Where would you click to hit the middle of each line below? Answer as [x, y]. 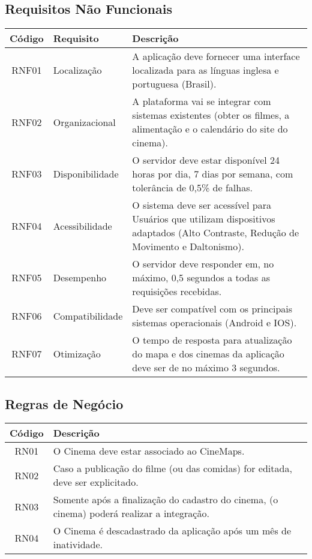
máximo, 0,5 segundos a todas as [201, 278]
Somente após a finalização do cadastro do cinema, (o [166, 500]
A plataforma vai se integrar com [202, 101]
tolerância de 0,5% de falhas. [192, 188]
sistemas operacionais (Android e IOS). [214, 323]
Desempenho [80, 278]
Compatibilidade [88, 315]
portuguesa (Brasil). [174, 84]
